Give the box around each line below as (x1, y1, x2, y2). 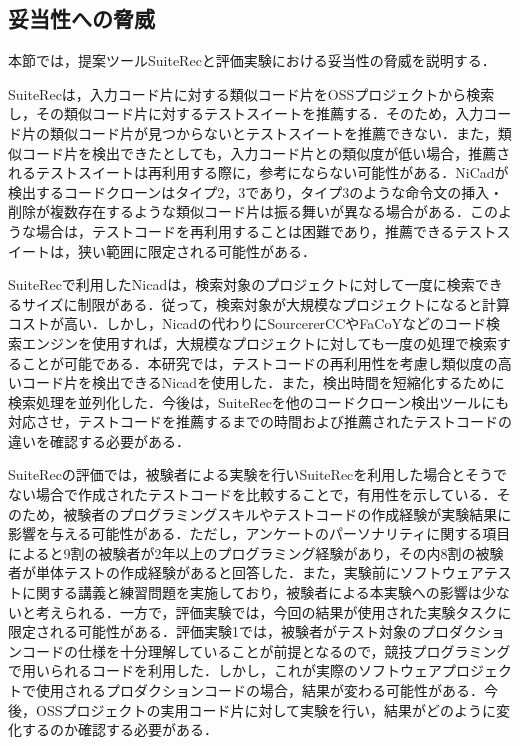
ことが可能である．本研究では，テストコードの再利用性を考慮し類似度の (21, 352, 498, 373)
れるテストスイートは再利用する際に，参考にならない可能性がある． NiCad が (8, 162, 509, 183)
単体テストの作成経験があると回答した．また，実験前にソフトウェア (35, 562, 484, 583)
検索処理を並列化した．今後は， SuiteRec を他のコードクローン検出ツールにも (8, 391, 510, 412)
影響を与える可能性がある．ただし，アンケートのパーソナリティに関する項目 (8, 523, 511, 544)
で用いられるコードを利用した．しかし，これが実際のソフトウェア (8, 660, 442, 681)
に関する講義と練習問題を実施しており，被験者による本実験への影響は (21, 582, 482, 603)
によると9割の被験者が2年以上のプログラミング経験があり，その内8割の (8, 542, 476, 563)
